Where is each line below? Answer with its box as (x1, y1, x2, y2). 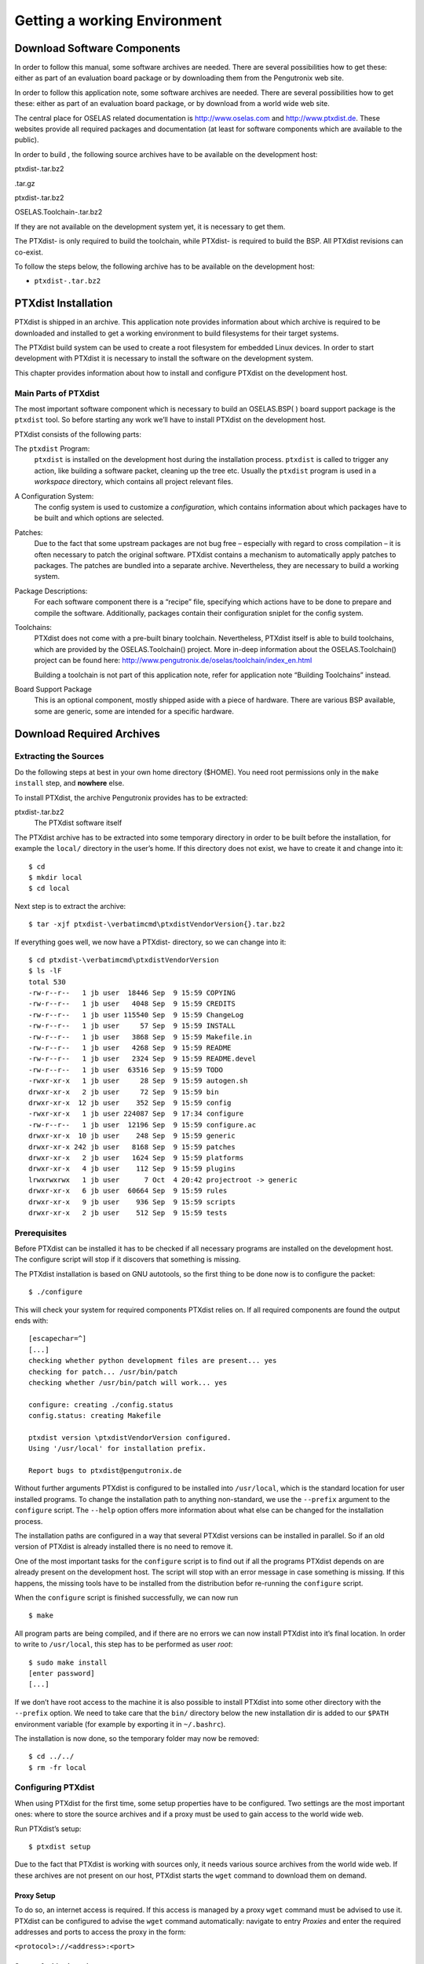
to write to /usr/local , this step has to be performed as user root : (14, 1640, 233, 1649)
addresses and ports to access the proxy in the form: (14, 1927, 186, 1937)
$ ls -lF (28, 966, 62, 976)
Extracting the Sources (14, 751, 104, 762)
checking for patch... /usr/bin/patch (28, 1367, 178, 1376)
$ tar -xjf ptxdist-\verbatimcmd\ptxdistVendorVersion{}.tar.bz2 (28, 920, 286, 929)
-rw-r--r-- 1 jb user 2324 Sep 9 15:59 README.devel (28, 1054, 257, 1064)
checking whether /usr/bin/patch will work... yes (28, 1378, 228, 1387)
